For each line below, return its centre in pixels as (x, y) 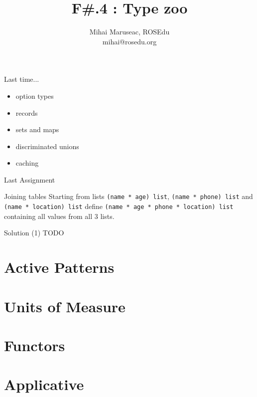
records (27, 112)
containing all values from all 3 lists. (59, 216)
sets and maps (37, 129)
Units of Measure (65, 306)
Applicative (44, 384)
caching (27, 163)
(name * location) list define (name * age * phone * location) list (119, 206)
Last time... (22, 79)
